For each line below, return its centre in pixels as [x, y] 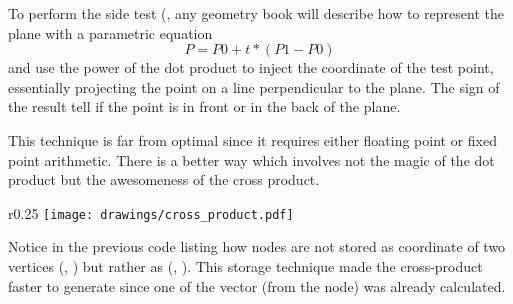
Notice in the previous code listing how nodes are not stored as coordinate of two [257, 246]
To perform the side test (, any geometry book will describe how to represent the [256, 13]
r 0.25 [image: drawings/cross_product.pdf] [151, 212]
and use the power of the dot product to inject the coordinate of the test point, [251, 67]
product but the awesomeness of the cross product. [164, 179]
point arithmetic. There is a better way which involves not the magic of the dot [251, 159]
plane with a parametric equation [110, 32]
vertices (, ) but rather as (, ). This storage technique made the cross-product [245, 266]
